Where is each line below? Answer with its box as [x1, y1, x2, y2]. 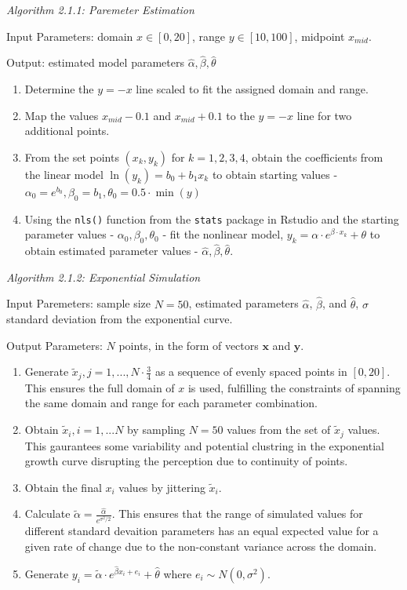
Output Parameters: [6, 337, 103, 353]
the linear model [24, 166, 104, 182]
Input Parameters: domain [6, 27, 133, 44]
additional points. [24, 122, 110, 139]
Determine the [24, 81, 94, 97]
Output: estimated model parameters [6, 54, 184, 71]
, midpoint [294, 27, 345, 44]
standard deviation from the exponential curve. [6, 311, 233, 327]
